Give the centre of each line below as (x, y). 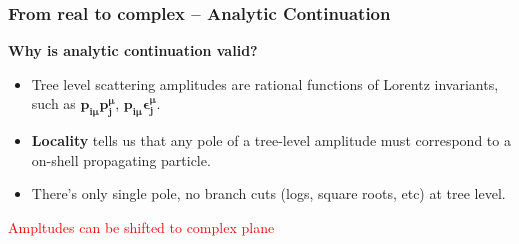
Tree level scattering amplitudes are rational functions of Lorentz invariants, (265, 83)
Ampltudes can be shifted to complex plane (141, 226)
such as (53, 103)
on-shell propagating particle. (121, 159)
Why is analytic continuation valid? (133, 50)
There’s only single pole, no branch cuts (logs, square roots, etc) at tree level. (268, 193)
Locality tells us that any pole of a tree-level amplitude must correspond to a (271, 140)
